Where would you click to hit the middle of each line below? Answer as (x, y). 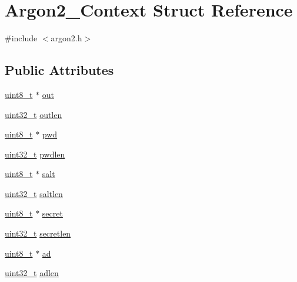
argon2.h (66, 38)
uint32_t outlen (34, 114)
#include (21, 38)
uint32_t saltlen (34, 193)
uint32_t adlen (32, 273)
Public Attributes (59, 70)
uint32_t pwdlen (35, 154)
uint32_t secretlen (38, 233)
